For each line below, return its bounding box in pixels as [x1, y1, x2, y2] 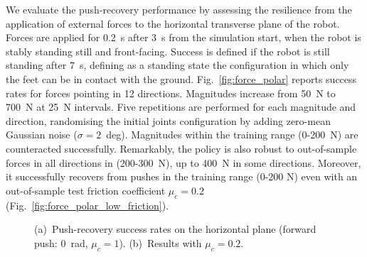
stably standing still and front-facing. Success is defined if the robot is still [6, 43, 330, 58]
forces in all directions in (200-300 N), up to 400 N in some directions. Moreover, [6, 155, 361, 170]
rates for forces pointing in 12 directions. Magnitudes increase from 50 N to [6, 85, 336, 100]
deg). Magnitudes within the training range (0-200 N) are [106, 127, 358, 142]
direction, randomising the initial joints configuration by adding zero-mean [6, 113, 331, 128]
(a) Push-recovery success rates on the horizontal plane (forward [34, 222, 317, 236]
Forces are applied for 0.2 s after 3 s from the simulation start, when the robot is [6, 30, 361, 45]
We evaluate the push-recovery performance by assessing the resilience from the [6, 2, 352, 16]
